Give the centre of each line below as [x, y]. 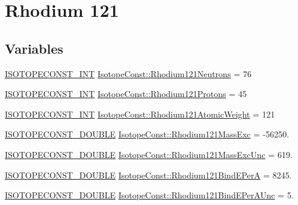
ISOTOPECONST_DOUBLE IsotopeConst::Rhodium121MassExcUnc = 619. [149, 154]
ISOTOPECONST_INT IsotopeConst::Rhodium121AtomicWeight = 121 [140, 114]
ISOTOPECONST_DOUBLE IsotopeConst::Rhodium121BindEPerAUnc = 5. [149, 195]
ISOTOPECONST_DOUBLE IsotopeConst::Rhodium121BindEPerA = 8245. [148, 175]
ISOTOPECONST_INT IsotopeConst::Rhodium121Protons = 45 [126, 94]
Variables [34, 48]
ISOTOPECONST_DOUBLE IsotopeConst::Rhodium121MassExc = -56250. [147, 134]
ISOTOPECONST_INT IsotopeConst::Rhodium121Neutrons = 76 [128, 73]
